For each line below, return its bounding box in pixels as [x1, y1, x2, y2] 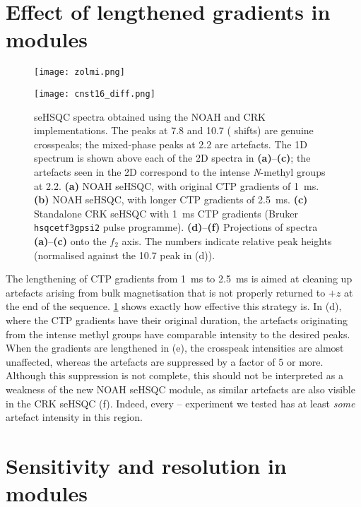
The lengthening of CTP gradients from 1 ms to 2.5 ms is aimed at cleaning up [6, 271, 353, 286]
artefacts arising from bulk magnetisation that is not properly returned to [6, 285, 326, 299]
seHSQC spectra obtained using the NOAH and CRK [34, 109, 266, 124]
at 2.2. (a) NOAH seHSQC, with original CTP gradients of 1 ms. [34, 178, 319, 193]
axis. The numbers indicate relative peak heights [122, 234, 332, 249]
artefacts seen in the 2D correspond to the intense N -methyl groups [34, 165, 326, 179]
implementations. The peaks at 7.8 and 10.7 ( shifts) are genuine [34, 123, 314, 138]
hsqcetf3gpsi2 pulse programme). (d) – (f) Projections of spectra [34, 220, 318, 234]
